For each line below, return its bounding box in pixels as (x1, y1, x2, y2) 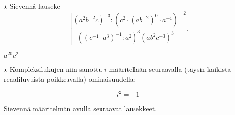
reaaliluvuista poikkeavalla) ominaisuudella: (4, 73, 135, 84)
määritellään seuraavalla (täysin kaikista (109, 64, 231, 74)
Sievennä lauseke (9, 1, 60, 11)
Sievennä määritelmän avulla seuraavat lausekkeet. (4, 103, 157, 113)
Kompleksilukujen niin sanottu (9, 64, 102, 74)
